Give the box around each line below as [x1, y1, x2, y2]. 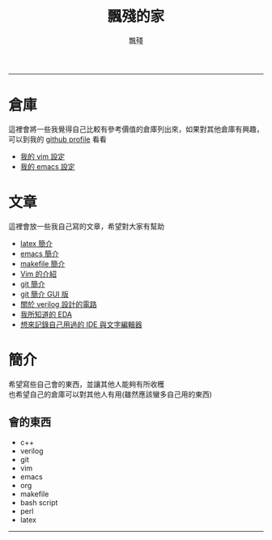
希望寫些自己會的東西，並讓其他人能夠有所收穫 [8, 379, 164, 389]
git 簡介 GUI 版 [19, 289, 69, 299]
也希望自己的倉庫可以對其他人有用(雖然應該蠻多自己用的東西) [8, 389, 213, 399]
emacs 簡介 [19, 249, 59, 258]
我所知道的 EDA [19, 309, 73, 319]
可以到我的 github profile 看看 [8, 134, 107, 144]
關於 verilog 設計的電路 [19, 299, 97, 308]
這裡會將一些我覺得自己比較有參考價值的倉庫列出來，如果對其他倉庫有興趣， [8, 124, 264, 134]
